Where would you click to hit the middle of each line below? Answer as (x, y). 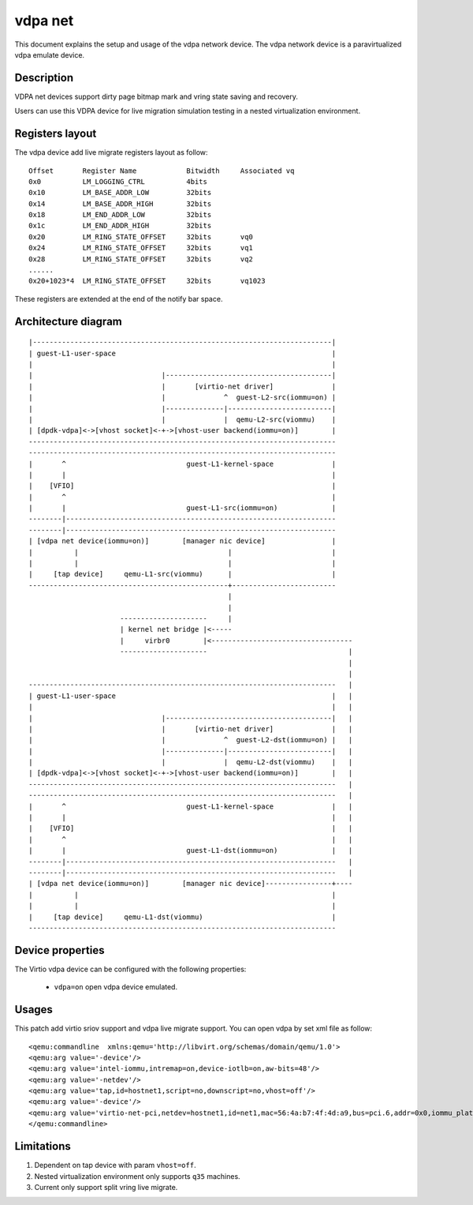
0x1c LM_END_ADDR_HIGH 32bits (120, 226)
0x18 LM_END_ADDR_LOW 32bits (120, 215)
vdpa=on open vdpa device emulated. (115, 987)
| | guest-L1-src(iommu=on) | (182, 508)
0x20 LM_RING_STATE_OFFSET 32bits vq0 (141, 236)
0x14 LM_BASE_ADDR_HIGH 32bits (120, 204)
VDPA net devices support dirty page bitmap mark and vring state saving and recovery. (156, 96)
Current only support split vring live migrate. (106, 1187)
